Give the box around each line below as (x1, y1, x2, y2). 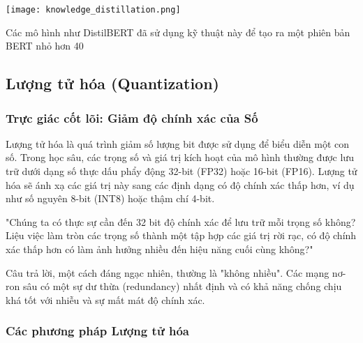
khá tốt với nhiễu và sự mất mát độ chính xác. (6, 292, 205, 307)
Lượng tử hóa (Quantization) (6, 73, 219, 94)
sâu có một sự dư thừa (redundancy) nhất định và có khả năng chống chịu (22, 279, 342, 294)
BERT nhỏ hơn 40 (6, 38, 84, 53)
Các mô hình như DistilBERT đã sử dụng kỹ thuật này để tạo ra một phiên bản (6, 24, 350, 39)
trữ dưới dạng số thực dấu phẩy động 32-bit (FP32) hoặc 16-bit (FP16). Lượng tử (6, 164, 357, 178)
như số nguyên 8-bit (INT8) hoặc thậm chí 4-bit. (6, 191, 215, 206)
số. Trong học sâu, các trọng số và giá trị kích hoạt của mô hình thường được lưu (6, 150, 354, 165)
